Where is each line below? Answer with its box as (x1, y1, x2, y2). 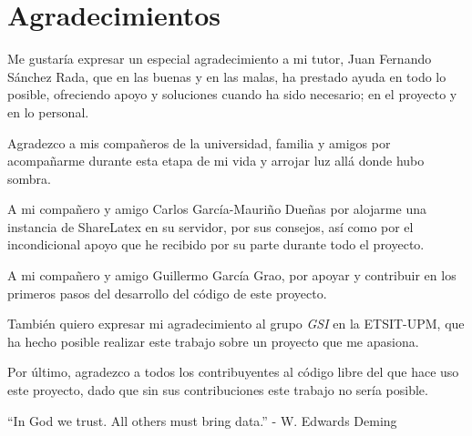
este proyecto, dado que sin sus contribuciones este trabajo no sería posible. (7, 380, 428, 400)
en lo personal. (7, 102, 89, 121)
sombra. (7, 168, 51, 188)
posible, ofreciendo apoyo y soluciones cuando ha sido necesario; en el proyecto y (7, 85, 457, 104)
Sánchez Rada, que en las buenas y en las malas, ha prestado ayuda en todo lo (7, 66, 446, 86)
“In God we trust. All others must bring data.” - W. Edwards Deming (7, 411, 397, 430)
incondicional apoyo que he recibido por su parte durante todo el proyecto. (7, 235, 425, 254)
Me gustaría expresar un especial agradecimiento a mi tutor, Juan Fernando (7, 49, 432, 68)
